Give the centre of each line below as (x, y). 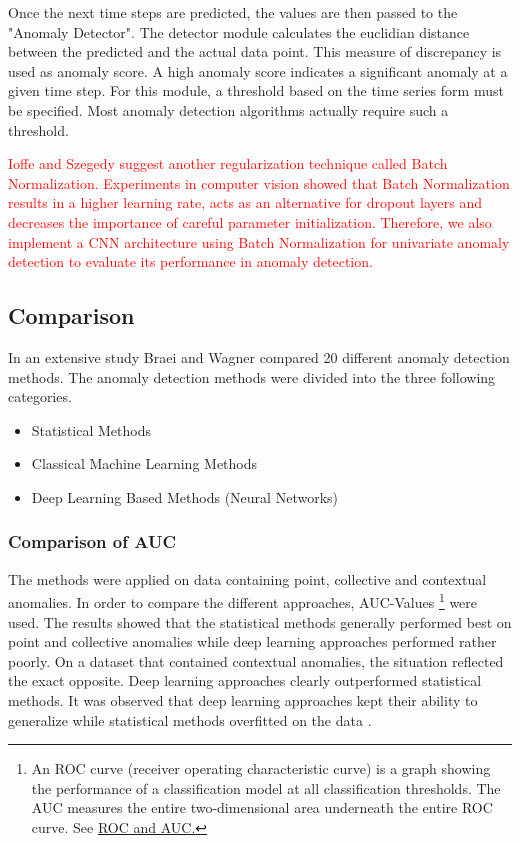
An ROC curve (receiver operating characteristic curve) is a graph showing (261, 768)
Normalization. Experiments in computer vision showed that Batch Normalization (259, 182)
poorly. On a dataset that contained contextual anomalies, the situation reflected (256, 660)
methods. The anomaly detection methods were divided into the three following (252, 376)
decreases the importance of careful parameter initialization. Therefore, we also (250, 221)
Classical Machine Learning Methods (144, 463)
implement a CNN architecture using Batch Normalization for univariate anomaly (259, 241)
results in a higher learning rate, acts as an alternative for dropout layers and (245, 202)
